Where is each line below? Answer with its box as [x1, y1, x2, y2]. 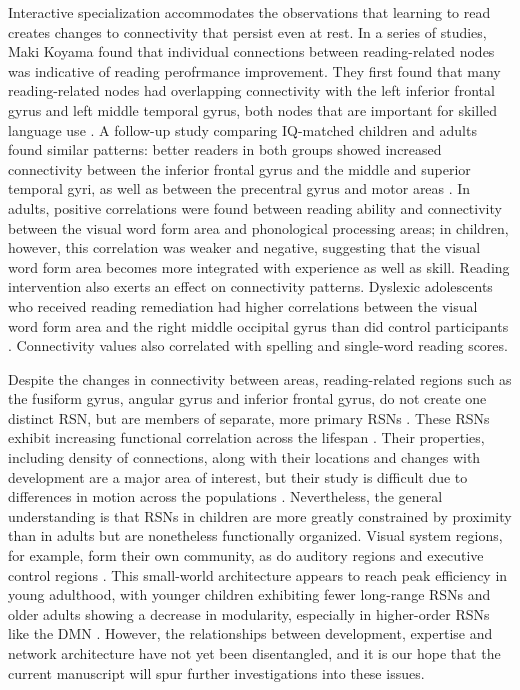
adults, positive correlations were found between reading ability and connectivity [8, 197, 502, 218]
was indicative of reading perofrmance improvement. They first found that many [8, 60, 501, 81]
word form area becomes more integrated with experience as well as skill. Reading [8, 256, 510, 277]
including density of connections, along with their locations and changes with [8, 447, 481, 468]
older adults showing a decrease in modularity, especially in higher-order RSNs [8, 603, 490, 624]
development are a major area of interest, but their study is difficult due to [8, 466, 468, 487]
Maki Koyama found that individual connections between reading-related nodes [8, 41, 495, 62]
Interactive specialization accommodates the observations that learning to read [8, 2, 491, 22]
